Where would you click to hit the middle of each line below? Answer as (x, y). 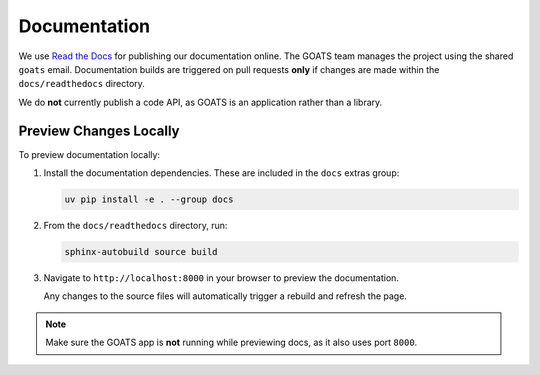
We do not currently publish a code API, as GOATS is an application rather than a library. (200, 102)
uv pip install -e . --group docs (149, 199)
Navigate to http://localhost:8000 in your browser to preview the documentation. (221, 277)
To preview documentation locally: (89, 154)
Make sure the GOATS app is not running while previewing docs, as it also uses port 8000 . (231, 342)
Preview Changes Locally (99, 130)
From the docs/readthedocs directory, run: (135, 225)
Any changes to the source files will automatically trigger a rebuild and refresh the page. (225, 296)
